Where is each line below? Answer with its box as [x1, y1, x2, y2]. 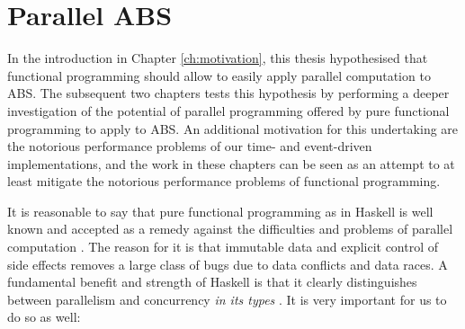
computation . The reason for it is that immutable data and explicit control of [7, 237, 439, 256]
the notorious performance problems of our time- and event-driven [7, 137, 372, 156]
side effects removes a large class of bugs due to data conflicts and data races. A [7, 254, 448, 273]
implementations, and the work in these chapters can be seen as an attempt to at [7, 154, 455, 173]
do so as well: [7, 307, 81, 326]
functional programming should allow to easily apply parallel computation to [7, 66, 431, 84]
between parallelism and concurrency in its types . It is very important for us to [7, 289, 447, 308]
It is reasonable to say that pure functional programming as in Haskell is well [7, 201, 434, 220]
